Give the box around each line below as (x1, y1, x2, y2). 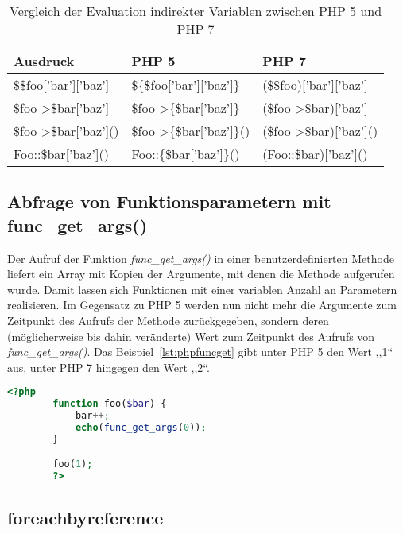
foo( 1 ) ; (52, 459, 93, 470)
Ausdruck (14, 52, 75, 70)
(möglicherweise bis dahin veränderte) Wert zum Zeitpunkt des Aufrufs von (7, 327, 375, 344)
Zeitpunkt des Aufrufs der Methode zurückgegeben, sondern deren (7, 311, 329, 328)
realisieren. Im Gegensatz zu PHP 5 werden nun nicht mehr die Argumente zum (7, 296, 397, 313)
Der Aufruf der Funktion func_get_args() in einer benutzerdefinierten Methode (7, 250, 394, 266)
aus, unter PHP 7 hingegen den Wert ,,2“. (7, 358, 210, 375)
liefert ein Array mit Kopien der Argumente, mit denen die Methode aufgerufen (7, 265, 395, 282)
